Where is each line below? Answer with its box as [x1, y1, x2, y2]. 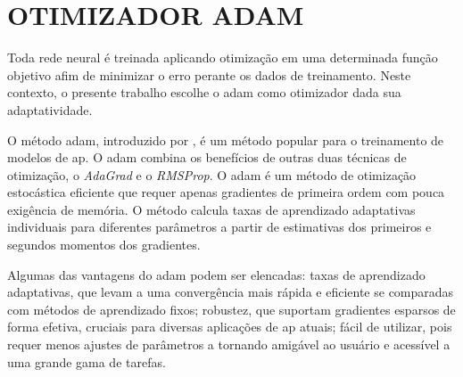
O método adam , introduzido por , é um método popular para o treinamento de [7, 130, 444, 149]
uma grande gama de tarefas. [7, 352, 166, 371]
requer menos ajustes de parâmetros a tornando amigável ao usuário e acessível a [7, 335, 451, 354]
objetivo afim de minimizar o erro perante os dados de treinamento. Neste [7, 65, 411, 84]
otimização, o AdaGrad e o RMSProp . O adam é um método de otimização [7, 165, 417, 184]
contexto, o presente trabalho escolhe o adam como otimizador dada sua [7, 83, 401, 102]
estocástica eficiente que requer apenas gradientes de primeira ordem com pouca [7, 183, 445, 201]
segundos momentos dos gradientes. [7, 235, 201, 254]
